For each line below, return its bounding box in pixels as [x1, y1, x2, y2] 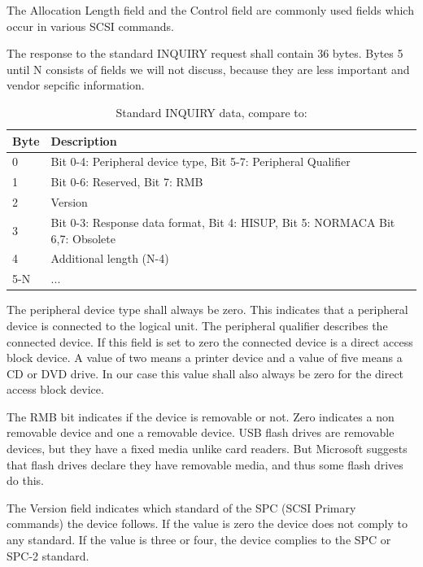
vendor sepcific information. [7, 76, 145, 94]
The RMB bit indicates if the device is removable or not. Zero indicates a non [7, 408, 395, 425]
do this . [7, 472, 44, 489]
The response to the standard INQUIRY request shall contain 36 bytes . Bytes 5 [7, 45, 403, 62]
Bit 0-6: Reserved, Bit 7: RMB [50, 173, 203, 190]
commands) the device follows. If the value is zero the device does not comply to [7, 515, 408, 532]
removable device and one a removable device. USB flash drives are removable [7, 424, 395, 441]
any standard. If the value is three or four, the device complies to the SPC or [7, 531, 391, 548]
